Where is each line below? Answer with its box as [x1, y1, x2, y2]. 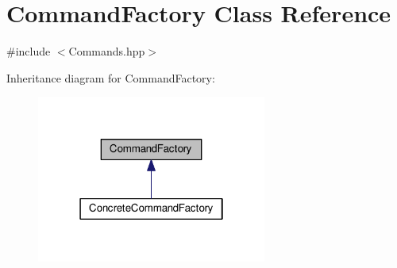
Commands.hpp [68, 43, 145, 59]
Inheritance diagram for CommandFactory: [6, 69, 215, 86]
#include [6, 43, 51, 59]
